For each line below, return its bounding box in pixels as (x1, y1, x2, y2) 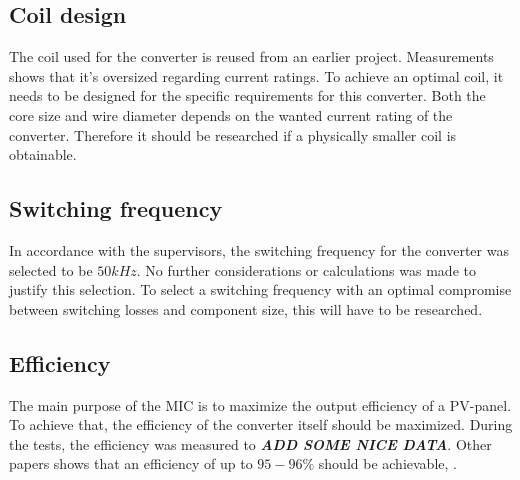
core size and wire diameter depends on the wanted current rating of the (9, 104, 453, 125)
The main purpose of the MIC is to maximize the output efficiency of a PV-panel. (9, 394, 512, 415)
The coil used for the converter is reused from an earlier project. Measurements (9, 46, 494, 67)
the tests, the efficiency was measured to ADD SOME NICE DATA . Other (9, 433, 492, 454)
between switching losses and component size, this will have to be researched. (9, 298, 483, 319)
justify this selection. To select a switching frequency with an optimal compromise (9, 279, 512, 300)
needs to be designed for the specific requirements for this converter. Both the (9, 85, 486, 106)
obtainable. (9, 144, 77, 165)
